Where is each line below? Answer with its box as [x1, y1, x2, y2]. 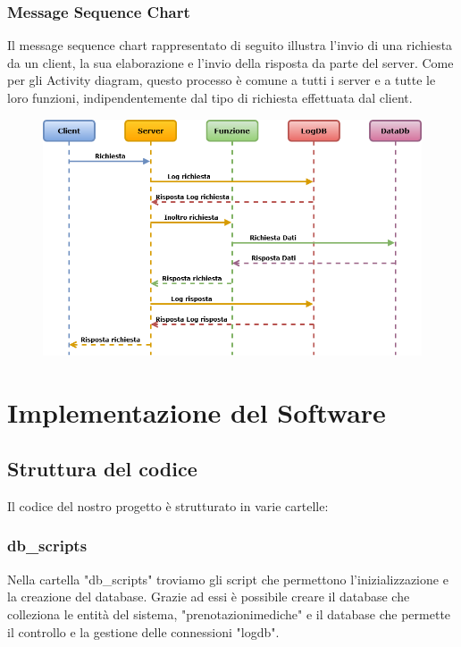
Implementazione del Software [7, 393, 386, 430]
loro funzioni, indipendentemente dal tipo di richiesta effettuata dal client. [7, 88, 413, 106]
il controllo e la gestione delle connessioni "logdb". [7, 622, 280, 641]
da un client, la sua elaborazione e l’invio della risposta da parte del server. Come [7, 53, 454, 71]
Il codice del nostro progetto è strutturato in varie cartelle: [7, 496, 329, 515]
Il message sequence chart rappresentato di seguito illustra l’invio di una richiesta [7, 36, 453, 55]
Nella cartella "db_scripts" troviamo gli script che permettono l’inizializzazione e [7, 569, 448, 588]
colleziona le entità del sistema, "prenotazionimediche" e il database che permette [7, 604, 451, 623]
